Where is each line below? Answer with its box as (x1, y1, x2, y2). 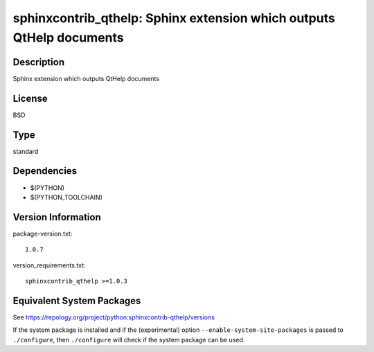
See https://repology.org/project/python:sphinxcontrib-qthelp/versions (12, 313, 215, 322)
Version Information (12, 211, 101, 223)
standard (12, 147, 39, 155)
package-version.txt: (12, 229, 73, 238)
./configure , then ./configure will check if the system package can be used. (12, 335, 245, 344)
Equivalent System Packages (12, 294, 141, 306)
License (12, 92, 48, 104)
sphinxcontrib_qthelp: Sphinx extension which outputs (12, 10, 335, 26)
